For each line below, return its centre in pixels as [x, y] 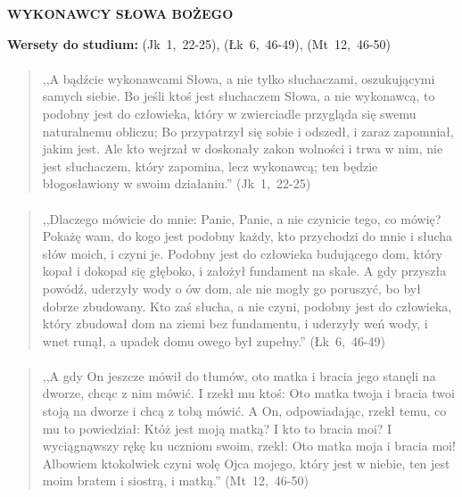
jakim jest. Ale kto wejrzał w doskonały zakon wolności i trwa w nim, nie [243, 149]
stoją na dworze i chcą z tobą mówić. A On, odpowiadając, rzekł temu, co [244, 411]
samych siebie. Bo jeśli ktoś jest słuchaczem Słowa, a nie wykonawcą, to [239, 96]
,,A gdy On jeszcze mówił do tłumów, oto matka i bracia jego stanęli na [239, 375]
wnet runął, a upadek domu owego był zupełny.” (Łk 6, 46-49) [214, 340]
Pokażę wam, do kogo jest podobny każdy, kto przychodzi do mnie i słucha [247, 236]
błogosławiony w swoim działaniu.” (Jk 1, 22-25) [177, 183]
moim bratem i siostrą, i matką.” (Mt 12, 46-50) [175, 480]
